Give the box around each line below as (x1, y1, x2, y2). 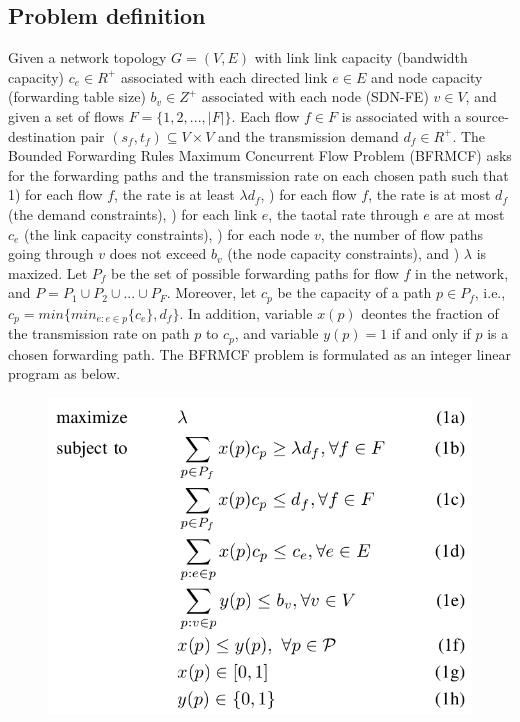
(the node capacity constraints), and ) (227, 243, 460, 264)
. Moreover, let (166, 282, 257, 303)
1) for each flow (8, 184, 103, 205)
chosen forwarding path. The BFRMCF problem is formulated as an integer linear (8, 343, 511, 364)
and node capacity (370, 66, 483, 87)
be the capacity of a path (277, 282, 432, 303)
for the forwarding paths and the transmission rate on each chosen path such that (8, 164, 509, 185)
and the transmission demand (218, 125, 399, 146)
